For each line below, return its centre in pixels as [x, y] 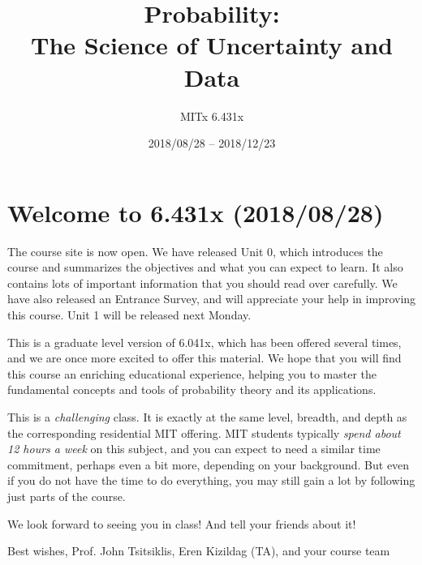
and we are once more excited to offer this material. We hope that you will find [205, 358]
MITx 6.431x [212, 116]
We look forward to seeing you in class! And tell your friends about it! [182, 523]
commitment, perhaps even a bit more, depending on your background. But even [209, 464]
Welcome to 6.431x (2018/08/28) [196, 212]
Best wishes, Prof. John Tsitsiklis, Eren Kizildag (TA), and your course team [199, 551]
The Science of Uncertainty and [212, 45]
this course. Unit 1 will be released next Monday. [129, 315]
